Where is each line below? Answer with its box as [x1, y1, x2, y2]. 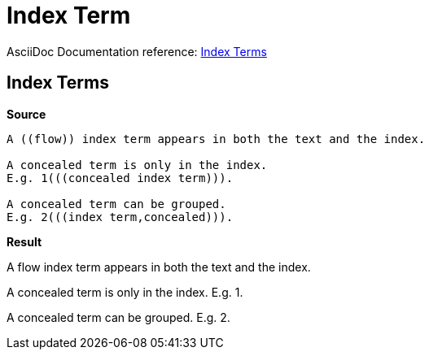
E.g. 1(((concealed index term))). [7, 171, 234, 185]
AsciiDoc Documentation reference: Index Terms [7, 44, 267, 59]
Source [7, 106, 46, 121]
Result [7, 234, 42, 249]
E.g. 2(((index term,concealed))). [7, 210, 234, 224]
